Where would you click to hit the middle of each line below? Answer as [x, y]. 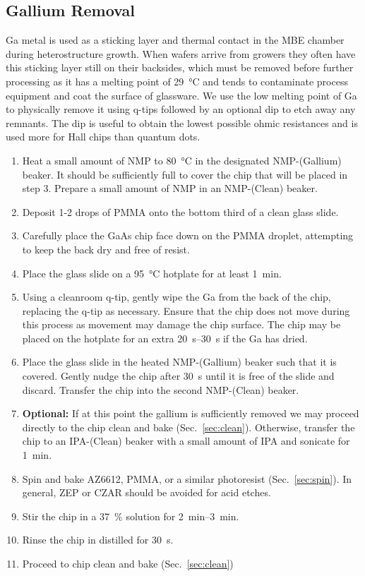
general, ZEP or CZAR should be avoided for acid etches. [146, 492]
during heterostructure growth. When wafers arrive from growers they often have [181, 53]
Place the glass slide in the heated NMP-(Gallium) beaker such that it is [179, 362]
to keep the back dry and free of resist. [106, 249]
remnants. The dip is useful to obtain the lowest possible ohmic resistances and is [182, 122]
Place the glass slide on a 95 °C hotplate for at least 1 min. [152, 273]
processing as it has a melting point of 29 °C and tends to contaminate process [177, 81]
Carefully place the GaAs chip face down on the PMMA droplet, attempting [188, 235]
